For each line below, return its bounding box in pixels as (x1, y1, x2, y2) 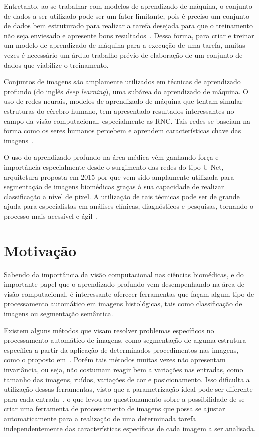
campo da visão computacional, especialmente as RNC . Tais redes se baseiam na (4, 115, 251, 126)
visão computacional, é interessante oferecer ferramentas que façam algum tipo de (4, 288, 254, 299)
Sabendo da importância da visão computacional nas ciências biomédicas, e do (4, 269, 244, 279)
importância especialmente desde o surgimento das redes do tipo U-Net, (4, 161, 224, 172)
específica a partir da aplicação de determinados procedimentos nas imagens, (4, 344, 239, 355)
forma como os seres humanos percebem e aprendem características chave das (4, 125, 241, 136)
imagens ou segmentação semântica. (4, 308, 113, 318)
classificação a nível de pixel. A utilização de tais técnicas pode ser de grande (4, 191, 240, 201)
